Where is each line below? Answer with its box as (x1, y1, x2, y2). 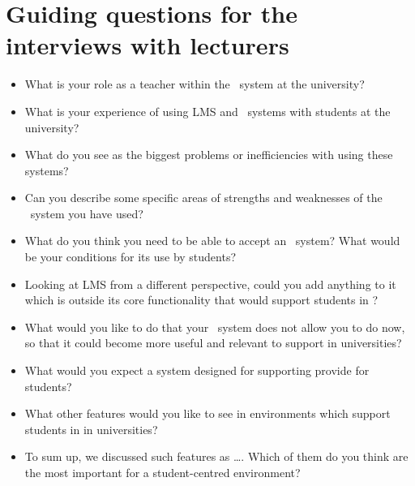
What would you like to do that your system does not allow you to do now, (24, 318, 405, 335)
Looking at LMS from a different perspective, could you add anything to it (24, 275, 396, 292)
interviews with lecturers (6, 28, 289, 62)
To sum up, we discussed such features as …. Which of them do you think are (24, 448, 409, 465)
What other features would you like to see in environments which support (24, 405, 391, 422)
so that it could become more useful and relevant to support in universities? (24, 334, 402, 351)
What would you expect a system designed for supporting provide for (24, 362, 370, 379)
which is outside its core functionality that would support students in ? (24, 291, 379, 308)
